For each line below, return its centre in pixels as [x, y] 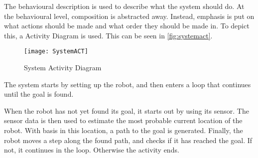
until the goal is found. [39, 94]
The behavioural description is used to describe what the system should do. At [124, 6]
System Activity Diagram [63, 68]
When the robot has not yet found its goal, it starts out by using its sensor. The [127, 110]
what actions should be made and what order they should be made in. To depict [127, 26]
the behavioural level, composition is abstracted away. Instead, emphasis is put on [129, 16]
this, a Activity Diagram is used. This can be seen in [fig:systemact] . [108, 35]
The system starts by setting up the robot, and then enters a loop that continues [128, 84]
